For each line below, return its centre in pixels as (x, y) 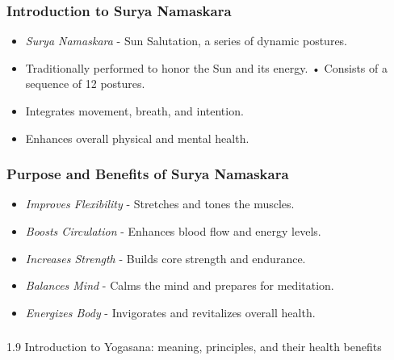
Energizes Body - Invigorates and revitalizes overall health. (170, 312)
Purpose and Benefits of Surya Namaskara (148, 174)
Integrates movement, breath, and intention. (134, 111)
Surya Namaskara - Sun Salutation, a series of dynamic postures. (187, 41)
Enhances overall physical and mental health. (137, 138)
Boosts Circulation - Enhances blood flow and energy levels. (173, 231)
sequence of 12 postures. (85, 84)
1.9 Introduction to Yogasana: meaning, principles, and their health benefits (194, 347)
